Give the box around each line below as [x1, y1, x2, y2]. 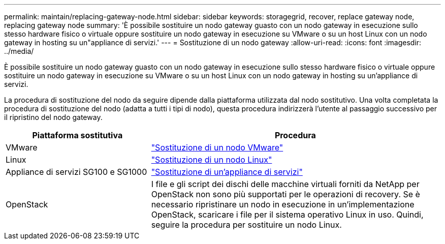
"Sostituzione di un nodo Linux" [151, 155, 272, 165]
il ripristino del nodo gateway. [4, 113, 103, 121]
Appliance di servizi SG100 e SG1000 [6, 167, 147, 177]
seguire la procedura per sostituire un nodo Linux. [151, 220, 342, 230]
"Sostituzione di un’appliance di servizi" [151, 167, 303, 177]
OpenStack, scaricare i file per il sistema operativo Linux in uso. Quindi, [151, 209, 424, 220]
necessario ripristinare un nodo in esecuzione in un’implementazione [151, 199, 415, 209]
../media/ [4, 47, 34, 55]
